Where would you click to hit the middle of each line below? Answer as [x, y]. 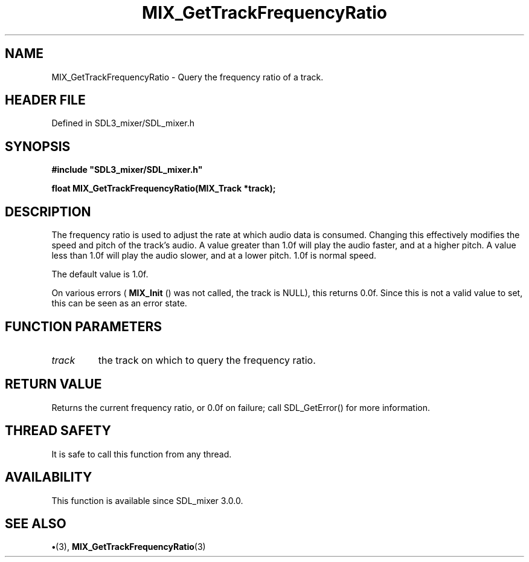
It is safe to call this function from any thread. [142, 454]
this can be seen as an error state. [119, 303]
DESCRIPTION [48, 212]
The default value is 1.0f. [100, 274]
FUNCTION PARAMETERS [83, 326]
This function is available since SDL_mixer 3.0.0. [147, 500]
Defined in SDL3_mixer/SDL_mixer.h [123, 123]
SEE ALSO [36, 523]
